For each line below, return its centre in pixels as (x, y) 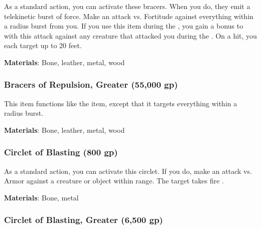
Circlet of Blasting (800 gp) (61, 152)
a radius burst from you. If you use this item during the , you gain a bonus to (124, 26)
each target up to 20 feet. (43, 45)
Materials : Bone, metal (41, 197)
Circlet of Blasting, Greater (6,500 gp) (84, 220)
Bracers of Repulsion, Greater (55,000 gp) (91, 84)
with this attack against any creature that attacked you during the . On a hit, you (130, 35)
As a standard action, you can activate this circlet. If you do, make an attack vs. (128, 171)
